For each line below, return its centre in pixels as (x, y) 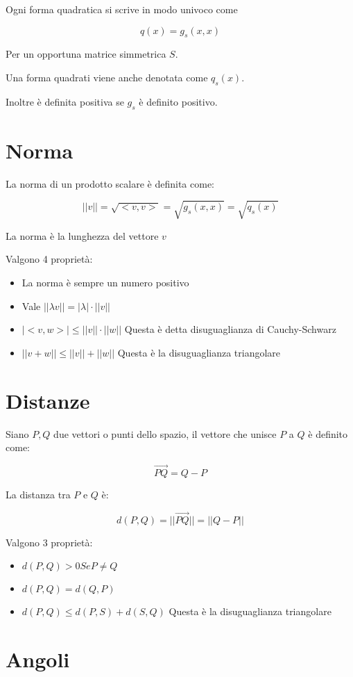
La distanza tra (38, 494)
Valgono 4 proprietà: (49, 259)
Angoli (38, 659)
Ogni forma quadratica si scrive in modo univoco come (122, 9)
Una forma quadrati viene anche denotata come (107, 77)
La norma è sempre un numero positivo (105, 283)
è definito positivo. (178, 101)
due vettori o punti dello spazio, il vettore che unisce (165, 433)
